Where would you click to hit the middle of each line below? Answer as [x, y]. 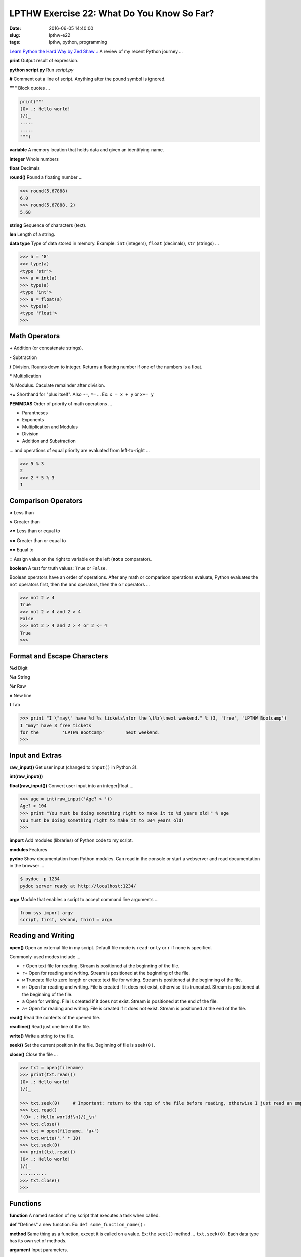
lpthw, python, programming [78, 42]
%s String [20, 677]
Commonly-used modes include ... [45, 957]
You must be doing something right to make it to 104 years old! [102, 820]
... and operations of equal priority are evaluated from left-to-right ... [80, 450]
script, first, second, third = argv [66, 920]
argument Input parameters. [39, 1250]
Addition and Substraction [49, 441]
